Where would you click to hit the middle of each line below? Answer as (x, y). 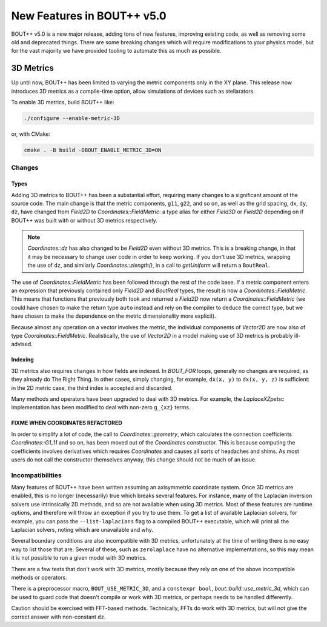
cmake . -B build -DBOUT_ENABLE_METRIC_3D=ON (93, 150)
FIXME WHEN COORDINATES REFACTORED (67, 423)
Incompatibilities (36, 475)
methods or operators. (39, 577)
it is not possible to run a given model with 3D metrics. (79, 558)
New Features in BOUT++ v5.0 (89, 16)
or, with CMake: (31, 134)
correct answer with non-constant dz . (58, 617)
